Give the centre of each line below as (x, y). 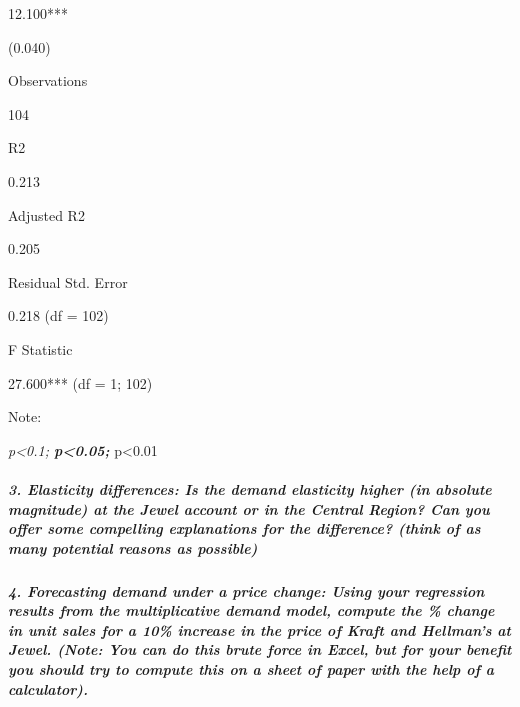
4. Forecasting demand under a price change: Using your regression (246, 590)
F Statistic (40, 348)
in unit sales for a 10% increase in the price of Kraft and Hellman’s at (259, 629)
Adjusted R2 (46, 214)
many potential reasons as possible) (133, 547)
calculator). (48, 688)
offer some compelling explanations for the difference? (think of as (244, 528)
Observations (48, 80)
